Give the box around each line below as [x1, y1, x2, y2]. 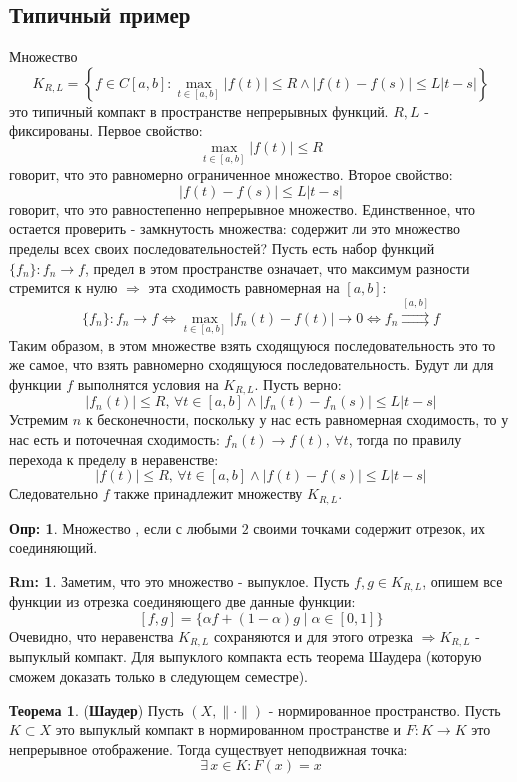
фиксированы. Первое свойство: [9, 120, 203, 141]
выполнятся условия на [77, 373, 219, 394]
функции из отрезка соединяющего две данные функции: [9, 591, 356, 612]
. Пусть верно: [254, 373, 342, 394]
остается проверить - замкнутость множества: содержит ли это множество [9, 218, 460, 239]
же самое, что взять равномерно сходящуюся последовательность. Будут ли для [9, 354, 494, 375]
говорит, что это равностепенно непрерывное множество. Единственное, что [9, 198, 475, 219]
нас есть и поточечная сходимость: [9, 429, 220, 450]
